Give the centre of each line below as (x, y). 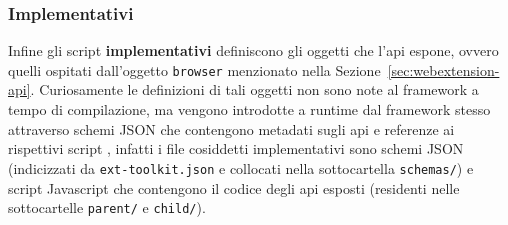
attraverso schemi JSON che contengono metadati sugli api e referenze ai (231, 128)
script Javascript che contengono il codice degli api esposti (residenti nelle (234, 187)
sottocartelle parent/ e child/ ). (107, 207)
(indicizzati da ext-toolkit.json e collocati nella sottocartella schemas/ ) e (241, 167)
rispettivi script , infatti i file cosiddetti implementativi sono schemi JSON (236, 148)
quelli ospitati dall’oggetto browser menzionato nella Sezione (194, 69)
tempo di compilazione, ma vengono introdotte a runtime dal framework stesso (249, 109)
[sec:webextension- (443, 69)
